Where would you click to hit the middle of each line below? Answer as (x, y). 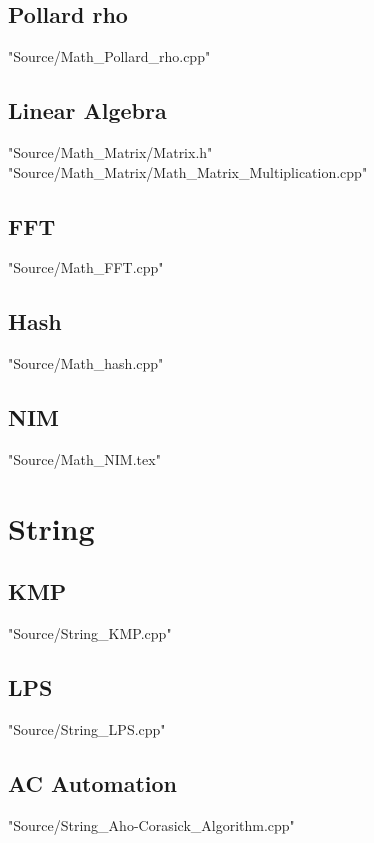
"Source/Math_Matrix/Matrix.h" (110, 152)
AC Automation (92, 782)
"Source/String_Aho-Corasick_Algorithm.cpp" (151, 824)
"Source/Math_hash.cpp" (86, 363)
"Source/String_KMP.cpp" (90, 633)
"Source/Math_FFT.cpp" (86, 267)
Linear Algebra (87, 110)
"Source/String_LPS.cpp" (87, 728)
